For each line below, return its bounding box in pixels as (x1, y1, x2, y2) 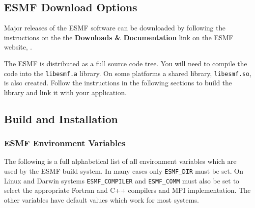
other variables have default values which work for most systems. (4, 194, 199, 205)
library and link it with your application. (4, 87, 127, 97)
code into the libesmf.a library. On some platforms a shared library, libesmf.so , (4, 68, 252, 78)
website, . (4, 42, 32, 52)
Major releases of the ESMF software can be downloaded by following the (4, 23, 226, 33)
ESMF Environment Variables (4, 137, 126, 149)
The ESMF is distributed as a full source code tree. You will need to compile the (4, 58, 247, 68)
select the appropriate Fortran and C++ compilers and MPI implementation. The (4, 185, 251, 195)
